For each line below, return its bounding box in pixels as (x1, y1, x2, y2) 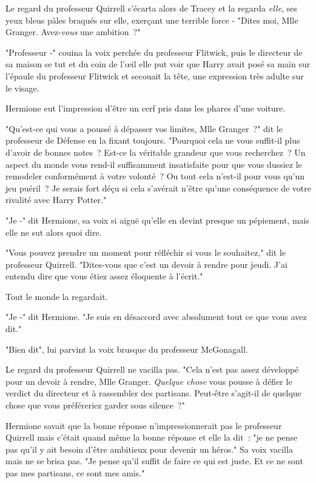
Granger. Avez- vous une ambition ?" (5, 25, 141, 38)
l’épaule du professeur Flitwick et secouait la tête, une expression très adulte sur (5, 69, 304, 82)
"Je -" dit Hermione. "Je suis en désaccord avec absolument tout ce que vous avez (5, 310, 307, 323)
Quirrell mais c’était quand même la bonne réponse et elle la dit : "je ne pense (5, 431, 298, 444)
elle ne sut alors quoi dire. (5, 225, 102, 238)
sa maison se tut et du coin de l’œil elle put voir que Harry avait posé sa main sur (5, 58, 311, 70)
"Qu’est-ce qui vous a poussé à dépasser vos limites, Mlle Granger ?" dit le (5, 122, 283, 135)
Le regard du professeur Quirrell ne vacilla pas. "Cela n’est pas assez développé (5, 363, 299, 376)
